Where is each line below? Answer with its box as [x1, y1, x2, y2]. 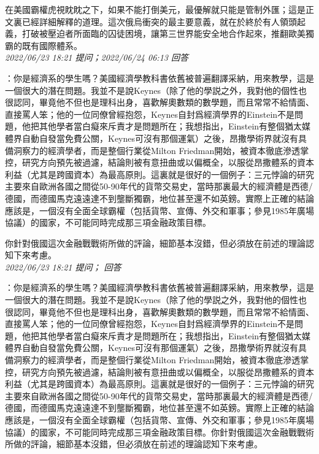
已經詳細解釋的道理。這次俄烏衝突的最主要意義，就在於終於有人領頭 [21, 15, 297, 28]
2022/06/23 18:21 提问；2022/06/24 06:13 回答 [5, 51, 188, 64]
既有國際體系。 [21, 39, 82, 52]
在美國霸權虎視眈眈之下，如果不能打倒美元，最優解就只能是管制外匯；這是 [5, 3, 306, 15]
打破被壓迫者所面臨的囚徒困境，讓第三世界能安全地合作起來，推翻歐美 [21, 27, 306, 40]
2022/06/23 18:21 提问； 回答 [5, 260, 121, 273]
